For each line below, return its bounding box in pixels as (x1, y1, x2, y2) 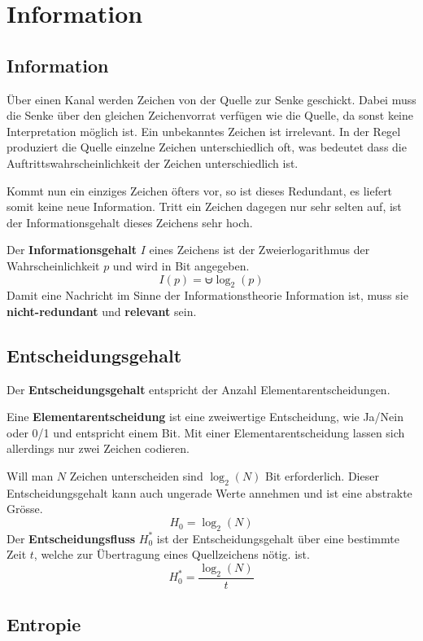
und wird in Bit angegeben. (112, 257, 250, 274)
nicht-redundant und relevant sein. (7, 302, 197, 319)
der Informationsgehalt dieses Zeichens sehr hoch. (7, 213, 253, 230)
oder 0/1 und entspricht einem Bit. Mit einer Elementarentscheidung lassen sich (7, 424, 405, 441)
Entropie (7, 612, 81, 637)
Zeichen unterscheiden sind (69, 468, 203, 485)
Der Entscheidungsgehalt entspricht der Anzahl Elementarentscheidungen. (7, 380, 390, 397)
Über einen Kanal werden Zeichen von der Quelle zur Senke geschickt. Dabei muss (7, 90, 416, 108)
